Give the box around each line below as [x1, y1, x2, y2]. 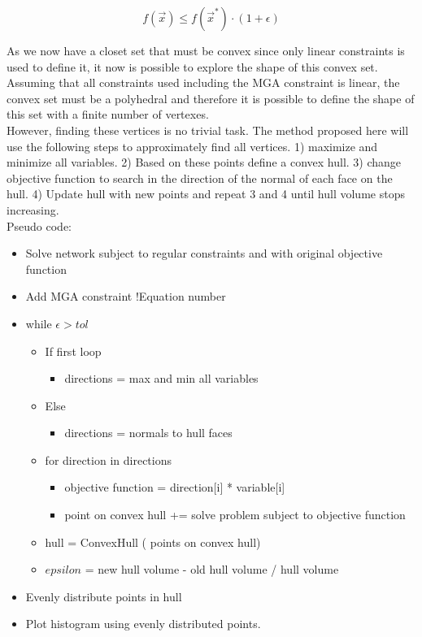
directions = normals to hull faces [64, 424, 233, 441]
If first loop [45, 342, 102, 359]
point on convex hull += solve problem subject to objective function [64, 506, 406, 523]
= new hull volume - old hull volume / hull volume [85, 561, 339, 578]
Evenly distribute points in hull [25, 587, 182, 604]
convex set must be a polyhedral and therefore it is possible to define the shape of [7, 89, 415, 106]
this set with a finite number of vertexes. [7, 106, 209, 123]
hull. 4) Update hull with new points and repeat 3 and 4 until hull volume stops [7, 185, 405, 202]
